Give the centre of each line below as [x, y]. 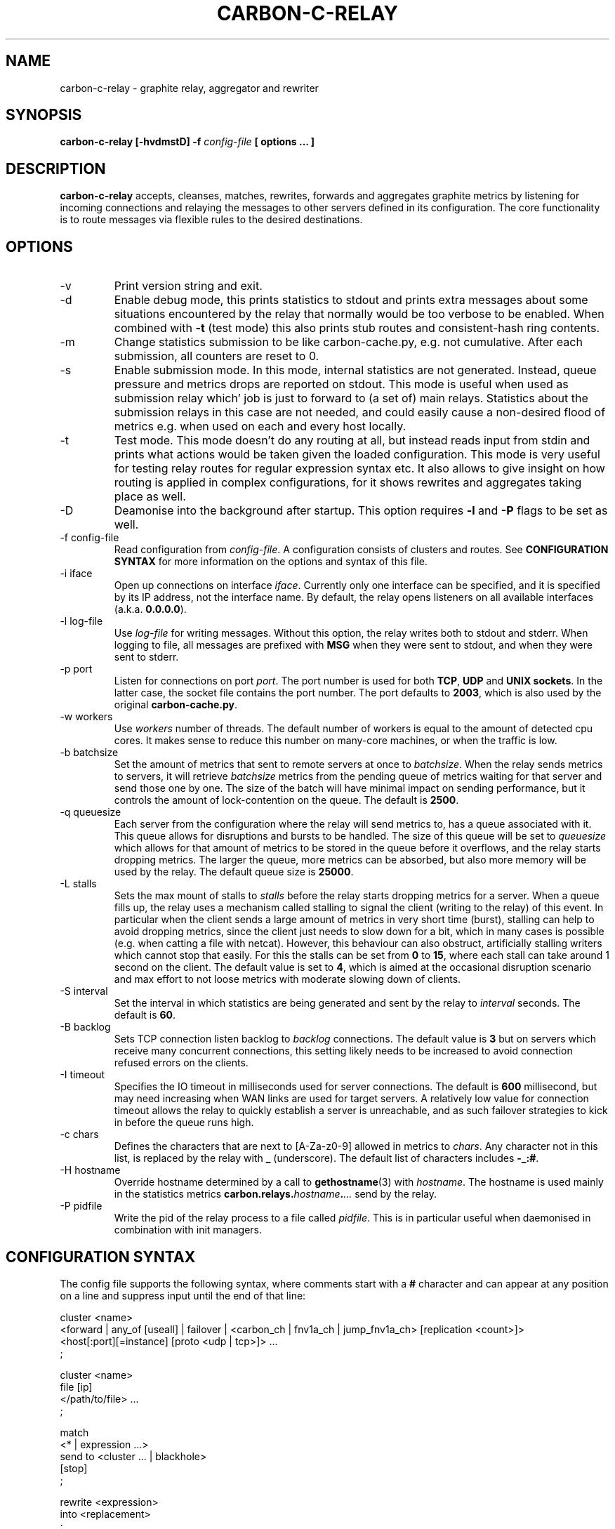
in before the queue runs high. [184, 1123]
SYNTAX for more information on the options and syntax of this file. [271, 562]
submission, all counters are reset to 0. [217, 356]
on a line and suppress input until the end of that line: [183, 1295]
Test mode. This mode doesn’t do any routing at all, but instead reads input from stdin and [352, 441]
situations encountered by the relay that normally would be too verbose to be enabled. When [359, 314]
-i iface [76, 574]
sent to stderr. [146, 657]
